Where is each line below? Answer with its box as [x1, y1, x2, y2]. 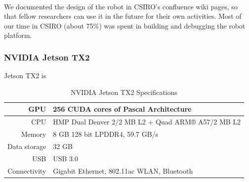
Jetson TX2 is [4, 70, 46, 81]
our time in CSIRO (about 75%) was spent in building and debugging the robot [4, 20, 246, 30]
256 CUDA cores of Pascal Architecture [53, 104, 192, 114]
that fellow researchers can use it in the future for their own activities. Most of [4, 11, 242, 21]
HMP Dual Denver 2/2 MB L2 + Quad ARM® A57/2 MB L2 [53, 117, 241, 127]
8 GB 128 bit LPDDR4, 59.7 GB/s [53, 129, 158, 139]
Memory [21, 129, 46, 139]
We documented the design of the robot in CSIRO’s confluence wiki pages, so [4, 1, 238, 11]
